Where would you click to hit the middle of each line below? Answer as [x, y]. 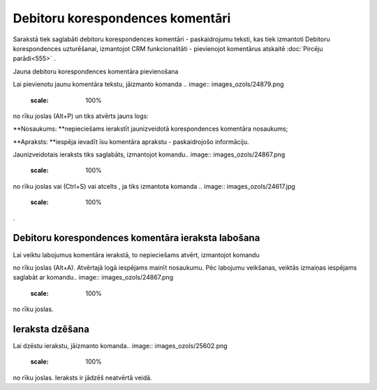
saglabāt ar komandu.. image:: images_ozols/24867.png [93, 277]
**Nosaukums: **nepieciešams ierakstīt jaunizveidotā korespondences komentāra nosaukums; [150, 129]
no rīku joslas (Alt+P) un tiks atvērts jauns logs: [81, 116]
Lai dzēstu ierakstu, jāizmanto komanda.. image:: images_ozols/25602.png [120, 346]
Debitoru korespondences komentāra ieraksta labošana [136, 238]
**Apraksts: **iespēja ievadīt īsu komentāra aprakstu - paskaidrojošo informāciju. [131, 142]
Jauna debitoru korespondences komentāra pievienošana [96, 71]
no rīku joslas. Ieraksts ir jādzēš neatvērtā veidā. [83, 377]
